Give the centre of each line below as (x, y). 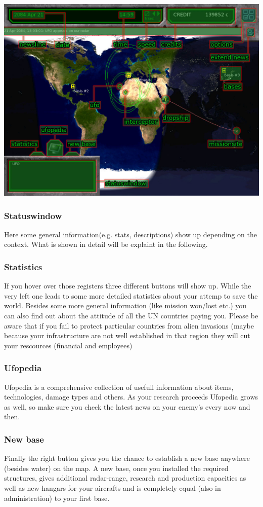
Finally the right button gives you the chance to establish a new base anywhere (127, 458)
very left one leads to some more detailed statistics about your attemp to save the (131, 295)
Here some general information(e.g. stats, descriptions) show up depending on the (130, 234)
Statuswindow (33, 215)
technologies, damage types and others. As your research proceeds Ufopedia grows (131, 397)
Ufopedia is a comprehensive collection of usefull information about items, (119, 387)
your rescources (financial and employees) (68, 345)
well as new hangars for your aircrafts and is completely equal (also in (113, 487)
